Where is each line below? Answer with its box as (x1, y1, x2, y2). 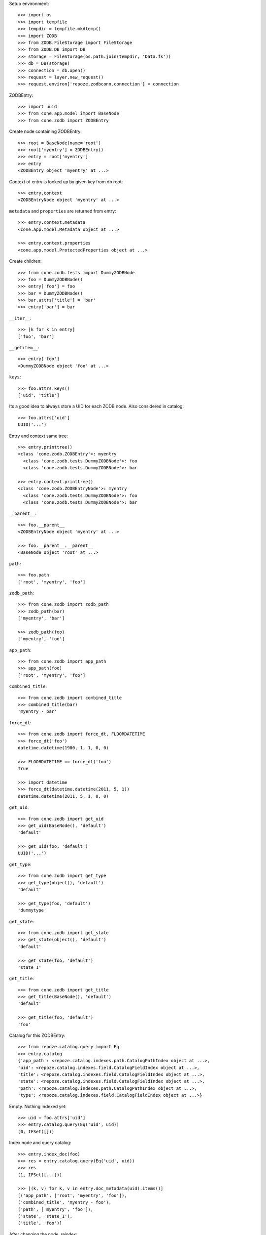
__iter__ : (9, 315, 32, 321)
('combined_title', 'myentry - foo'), (18, 1199, 112, 1205)
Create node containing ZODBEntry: (9, 128, 82, 134)
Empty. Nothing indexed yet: (9, 1103, 66, 1109)
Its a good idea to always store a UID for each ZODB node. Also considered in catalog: (9, 403, 184, 410)
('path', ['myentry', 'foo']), (18, 1206, 94, 1212)
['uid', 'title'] (18, 392, 60, 398)
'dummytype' (18, 907, 47, 913)
